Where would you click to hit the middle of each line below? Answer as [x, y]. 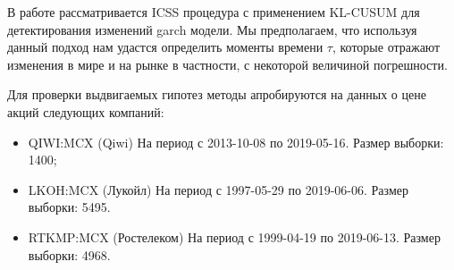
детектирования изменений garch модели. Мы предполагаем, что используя [212, 29]
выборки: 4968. [69, 254]
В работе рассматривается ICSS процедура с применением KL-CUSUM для [214, 12]
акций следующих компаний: [86, 111]
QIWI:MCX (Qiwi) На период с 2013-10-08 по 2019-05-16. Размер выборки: [236, 142]
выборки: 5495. [69, 207]
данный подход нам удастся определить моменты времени [165, 47]
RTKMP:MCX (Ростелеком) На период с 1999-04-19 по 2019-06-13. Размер [234, 236]
